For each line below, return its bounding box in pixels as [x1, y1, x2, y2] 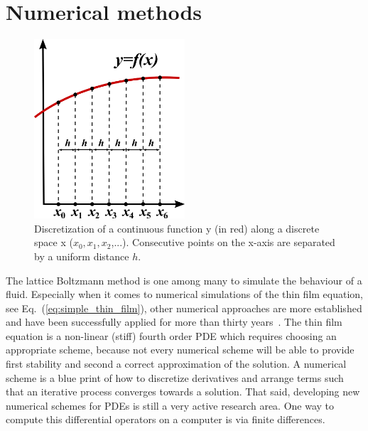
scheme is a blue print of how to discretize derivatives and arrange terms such [6, 370, 344, 385]
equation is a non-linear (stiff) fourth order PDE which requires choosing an [6, 328, 337, 343]
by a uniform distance [34, 248, 129, 263]
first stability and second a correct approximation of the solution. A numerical [6, 356, 347, 371]
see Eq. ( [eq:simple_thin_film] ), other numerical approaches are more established [6, 300, 362, 315]
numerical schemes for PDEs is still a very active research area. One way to [6, 398, 335, 413]
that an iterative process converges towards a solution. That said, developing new [6, 384, 360, 399]
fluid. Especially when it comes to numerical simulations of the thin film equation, [6, 287, 364, 302]
